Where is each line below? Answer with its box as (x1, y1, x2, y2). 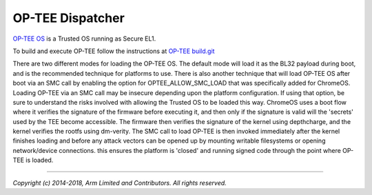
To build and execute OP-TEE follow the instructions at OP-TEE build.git (12, 47, 215, 55)
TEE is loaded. (12, 156, 54, 165)
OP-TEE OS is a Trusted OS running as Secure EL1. (12, 34, 156, 43)
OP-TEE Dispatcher (12, 10, 125, 25)
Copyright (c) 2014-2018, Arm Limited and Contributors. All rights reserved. (12, 178, 227, 187)
